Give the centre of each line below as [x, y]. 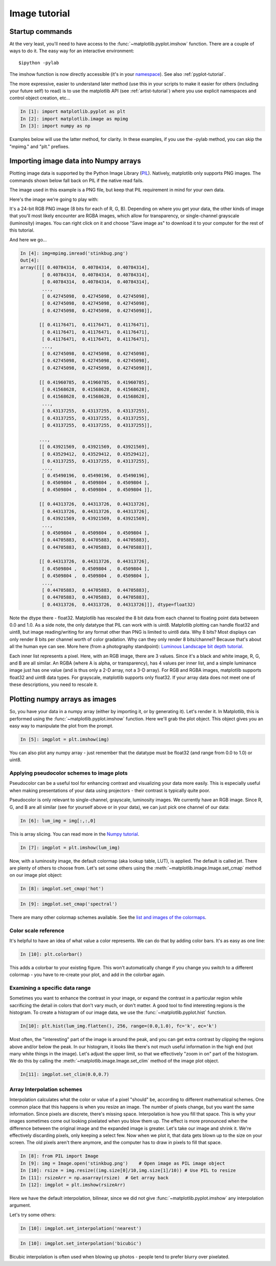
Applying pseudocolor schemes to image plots [68, 773]
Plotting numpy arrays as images [63, 699]
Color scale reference [37, 930]
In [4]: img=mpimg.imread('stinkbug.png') [74, 253]
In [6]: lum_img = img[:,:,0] [58, 821]
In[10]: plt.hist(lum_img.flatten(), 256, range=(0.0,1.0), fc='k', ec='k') [119, 1026]
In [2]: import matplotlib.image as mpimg [74, 119]
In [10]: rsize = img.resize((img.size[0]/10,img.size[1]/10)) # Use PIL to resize [128, 1170]
